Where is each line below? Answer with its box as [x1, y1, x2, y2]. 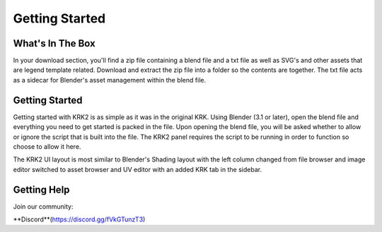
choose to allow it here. [13, 142, 81, 151]
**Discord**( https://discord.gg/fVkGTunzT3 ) [13, 215, 146, 224]
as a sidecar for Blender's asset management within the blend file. [13, 75, 207, 84]
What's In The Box [13, 37, 95, 49]
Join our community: [13, 202, 74, 211]
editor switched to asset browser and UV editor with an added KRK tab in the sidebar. [13, 165, 262, 173]
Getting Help [13, 183, 70, 195]
